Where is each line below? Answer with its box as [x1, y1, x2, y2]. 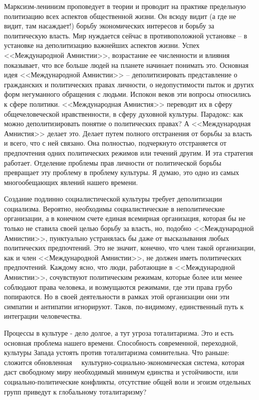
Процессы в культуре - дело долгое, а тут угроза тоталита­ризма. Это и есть [4, 328, 234, 338]
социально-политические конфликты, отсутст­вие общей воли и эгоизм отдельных [4, 376, 251, 387]
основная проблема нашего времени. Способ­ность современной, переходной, [4, 337, 238, 348]
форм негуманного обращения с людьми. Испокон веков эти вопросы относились [4, 89, 251, 99]
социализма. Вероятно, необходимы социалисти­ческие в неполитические [4, 203, 225, 213]
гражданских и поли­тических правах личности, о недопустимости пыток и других [4, 79, 254, 89]
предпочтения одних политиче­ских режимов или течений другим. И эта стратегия [4, 147, 253, 158]
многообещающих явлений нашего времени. [4, 177, 138, 187]
